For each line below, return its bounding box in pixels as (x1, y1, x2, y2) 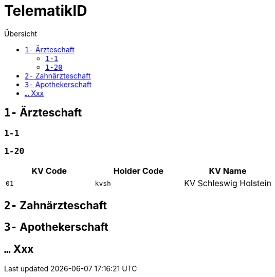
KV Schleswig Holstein (184, 178, 271, 189)
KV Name (209, 166, 247, 176)
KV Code (31, 166, 67, 176)
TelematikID (4, 2, 87, 19)
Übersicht (4, 29, 38, 38)
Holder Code (113, 166, 164, 176)
